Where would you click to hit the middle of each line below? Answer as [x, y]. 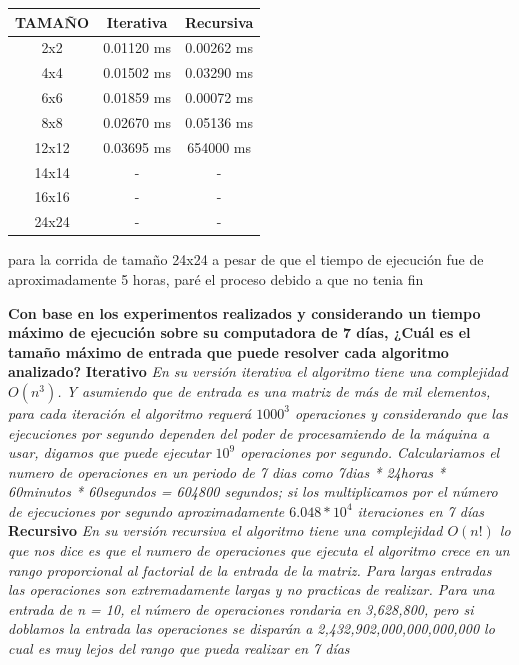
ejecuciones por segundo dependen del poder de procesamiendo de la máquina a [249, 432]
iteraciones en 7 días [421, 510]
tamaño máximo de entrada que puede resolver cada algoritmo [228, 351]
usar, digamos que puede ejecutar [109, 452]
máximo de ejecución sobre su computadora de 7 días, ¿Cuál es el [239, 332]
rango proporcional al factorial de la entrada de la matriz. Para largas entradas [250, 569]
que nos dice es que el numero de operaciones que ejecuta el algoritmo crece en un [259, 550]
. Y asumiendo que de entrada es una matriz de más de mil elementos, [274, 390]
